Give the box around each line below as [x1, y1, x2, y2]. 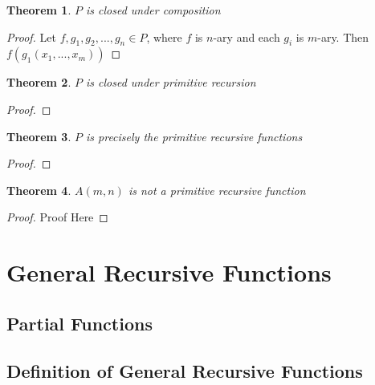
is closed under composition [85, 2, 221, 18]
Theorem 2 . [6, 74, 71, 91]
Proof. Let [6, 28, 56, 45]
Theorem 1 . [6, 2, 71, 18]
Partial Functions [6, 310, 153, 335]
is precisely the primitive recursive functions [85, 128, 303, 144]
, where [146, 28, 182, 45]
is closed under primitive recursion [85, 74, 256, 91]
